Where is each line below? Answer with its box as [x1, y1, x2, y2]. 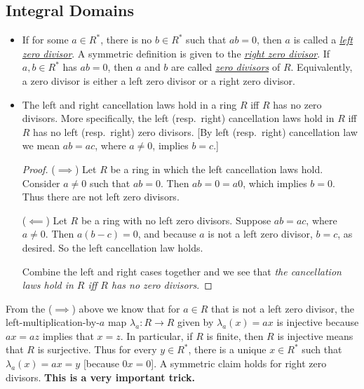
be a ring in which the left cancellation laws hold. [110, 161, 323, 176]
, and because [137, 226, 196, 241]
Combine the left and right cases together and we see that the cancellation [22, 264, 342, 278]
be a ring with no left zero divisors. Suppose [81, 212, 271, 227]
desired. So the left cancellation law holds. [22, 240, 203, 254]
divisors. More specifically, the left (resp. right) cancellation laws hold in [22, 111, 335, 125]
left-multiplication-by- [6, 315, 100, 329]
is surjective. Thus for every [37, 342, 157, 357]
